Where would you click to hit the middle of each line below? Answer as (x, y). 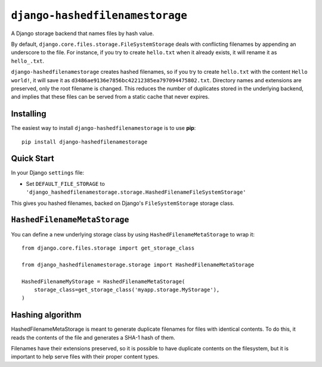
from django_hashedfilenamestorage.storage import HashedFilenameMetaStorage (138, 265)
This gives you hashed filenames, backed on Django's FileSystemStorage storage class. (123, 203)
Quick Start (32, 159)
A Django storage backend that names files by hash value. (83, 33)
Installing (29, 114)
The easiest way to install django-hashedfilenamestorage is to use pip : (103, 128)
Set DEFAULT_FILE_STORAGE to (66, 183)
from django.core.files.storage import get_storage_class (108, 248)
